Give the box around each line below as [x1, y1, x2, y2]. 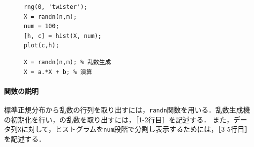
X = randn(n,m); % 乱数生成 [24, 58, 111, 66]
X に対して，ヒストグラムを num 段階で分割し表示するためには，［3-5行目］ [18, 124, 252, 134]
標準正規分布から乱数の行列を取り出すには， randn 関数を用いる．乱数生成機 [4, 104, 250, 114]
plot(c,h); [24, 42, 59, 49]
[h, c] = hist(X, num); [24, 32, 102, 39]
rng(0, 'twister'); [24, 3, 87, 10]
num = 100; [24, 23, 59, 30]
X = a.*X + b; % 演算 [24, 68, 92, 75]
